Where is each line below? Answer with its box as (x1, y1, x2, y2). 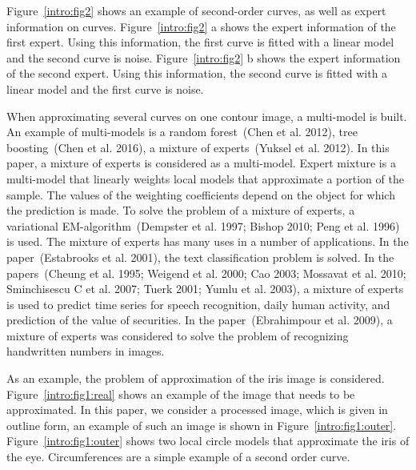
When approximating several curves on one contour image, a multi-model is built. (6, 107, 407, 124)
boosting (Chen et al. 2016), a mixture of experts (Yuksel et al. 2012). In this (6, 139, 390, 155)
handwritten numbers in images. (6, 343, 165, 360)
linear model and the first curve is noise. (6, 80, 204, 97)
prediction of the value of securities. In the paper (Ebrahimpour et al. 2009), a (6, 311, 393, 328)
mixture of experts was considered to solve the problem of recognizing (6, 327, 349, 343)
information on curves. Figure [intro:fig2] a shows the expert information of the (6, 18, 396, 34)
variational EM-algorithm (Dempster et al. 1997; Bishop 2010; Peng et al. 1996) (6, 217, 400, 234)
